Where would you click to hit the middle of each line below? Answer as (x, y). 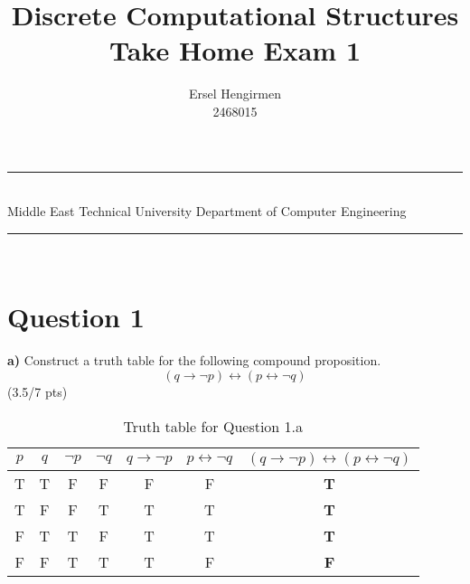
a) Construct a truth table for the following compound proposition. (194, 360)
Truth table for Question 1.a (213, 426)
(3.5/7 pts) (38, 391)
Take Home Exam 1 (235, 50)
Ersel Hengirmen (235, 94)
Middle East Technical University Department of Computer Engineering (207, 211)
